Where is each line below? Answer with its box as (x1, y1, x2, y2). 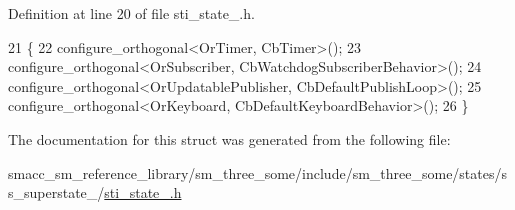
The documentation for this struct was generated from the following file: (8, 128, 451, 149)
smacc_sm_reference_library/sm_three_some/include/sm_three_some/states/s (8, 162, 508, 183)
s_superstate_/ (8, 182, 105, 203)
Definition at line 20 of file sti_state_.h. (8, 3, 255, 23)
